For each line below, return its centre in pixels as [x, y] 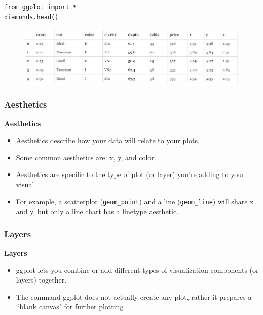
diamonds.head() [31, 17]
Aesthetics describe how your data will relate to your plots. [108, 140]
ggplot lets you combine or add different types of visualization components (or [137, 270]
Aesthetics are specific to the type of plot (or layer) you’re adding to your [130, 174]
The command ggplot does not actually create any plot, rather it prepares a [134, 296]
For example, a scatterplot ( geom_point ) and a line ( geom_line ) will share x [135, 201]
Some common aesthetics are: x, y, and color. [86, 157]
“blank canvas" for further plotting [70, 307]
